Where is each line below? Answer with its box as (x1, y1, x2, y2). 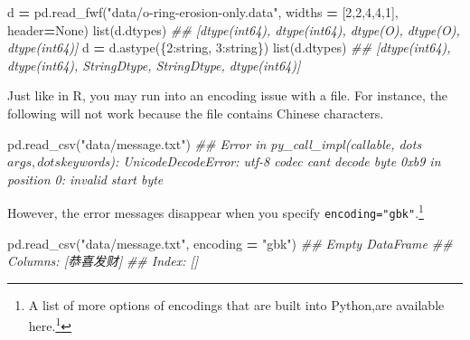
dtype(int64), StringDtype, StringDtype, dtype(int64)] (7, 55, 301, 74)
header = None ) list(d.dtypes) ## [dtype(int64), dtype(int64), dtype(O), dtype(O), (7, 20, 460, 39)
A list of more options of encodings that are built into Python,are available (28, 295, 445, 314)
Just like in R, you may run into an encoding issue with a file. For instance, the (7, 86, 448, 105)
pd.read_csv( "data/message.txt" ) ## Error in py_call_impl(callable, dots (7, 134, 422, 153)
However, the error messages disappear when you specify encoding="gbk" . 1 (7, 201, 424, 222)
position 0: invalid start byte (7, 169, 164, 188)
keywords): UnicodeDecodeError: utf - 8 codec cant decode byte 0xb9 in (60, 152, 441, 171)
